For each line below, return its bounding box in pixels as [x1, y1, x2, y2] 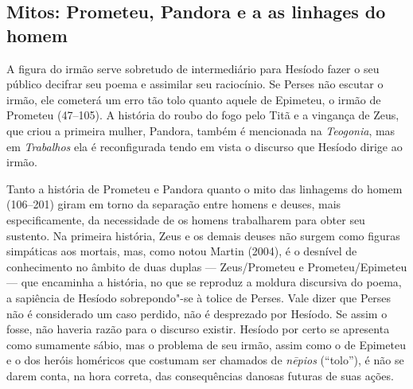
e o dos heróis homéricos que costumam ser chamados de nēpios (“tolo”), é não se [6, 352, 404, 368]
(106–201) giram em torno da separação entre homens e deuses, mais [6, 196, 341, 212]
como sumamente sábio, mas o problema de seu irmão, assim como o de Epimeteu [6, 336, 406, 352]
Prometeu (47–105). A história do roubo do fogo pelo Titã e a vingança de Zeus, [6, 107, 399, 123]
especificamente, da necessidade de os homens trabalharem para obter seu [6, 211, 365, 228]
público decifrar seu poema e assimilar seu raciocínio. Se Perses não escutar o [6, 76, 384, 92]
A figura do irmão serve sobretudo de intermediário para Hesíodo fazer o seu [6, 60, 380, 76]
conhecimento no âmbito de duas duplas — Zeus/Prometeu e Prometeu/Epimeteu [6, 258, 407, 274]
